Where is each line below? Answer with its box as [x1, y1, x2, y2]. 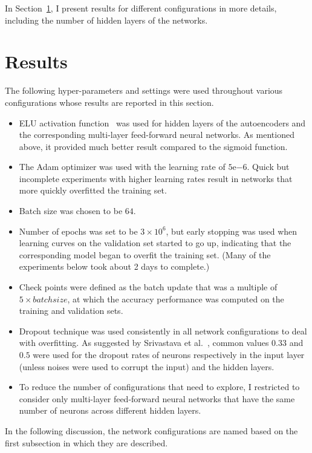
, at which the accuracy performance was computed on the [67, 292, 284, 305]
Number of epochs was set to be [19, 224, 138, 237]
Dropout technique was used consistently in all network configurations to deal [19, 324, 307, 337]
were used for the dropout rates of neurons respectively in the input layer [33, 348, 305, 360]
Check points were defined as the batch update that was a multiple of [19, 281, 278, 293]
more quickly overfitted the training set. [19, 184, 167, 197]
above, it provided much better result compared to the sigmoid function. [19, 140, 288, 152]
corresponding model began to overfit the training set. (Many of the [19, 248, 271, 261]
